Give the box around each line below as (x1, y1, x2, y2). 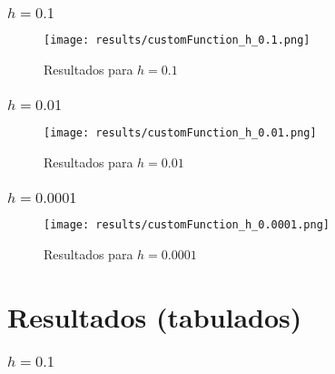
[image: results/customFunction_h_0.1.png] (44, 34, 310, 47)
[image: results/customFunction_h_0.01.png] (44, 126, 317, 139)
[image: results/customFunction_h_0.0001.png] (44, 218, 330, 232)
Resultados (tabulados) (7, 298, 302, 335)
